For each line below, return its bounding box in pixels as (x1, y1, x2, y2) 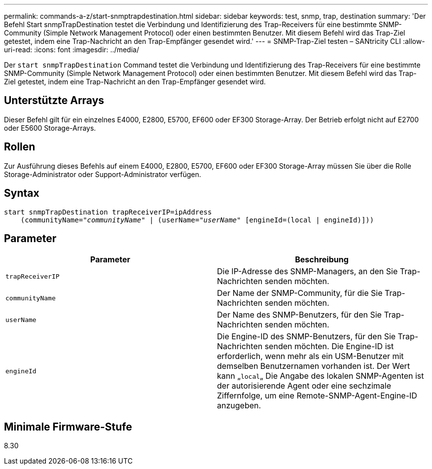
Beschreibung (295, 254, 349, 265)
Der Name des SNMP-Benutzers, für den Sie (217, 310, 382, 320)
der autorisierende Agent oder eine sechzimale (217, 381, 392, 391)
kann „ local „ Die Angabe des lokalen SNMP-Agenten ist (217, 371, 424, 381)
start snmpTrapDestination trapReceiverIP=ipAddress (4, 208, 212, 216)
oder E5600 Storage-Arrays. (4, 123, 96, 132)
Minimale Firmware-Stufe (4, 420, 132, 433)
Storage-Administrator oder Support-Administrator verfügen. (4, 170, 201, 179)
